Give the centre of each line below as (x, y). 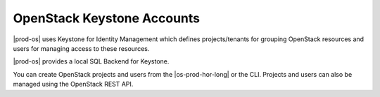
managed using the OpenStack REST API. (73, 84)
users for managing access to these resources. (81, 48)
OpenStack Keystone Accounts (107, 18)
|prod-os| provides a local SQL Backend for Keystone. (91, 61)
